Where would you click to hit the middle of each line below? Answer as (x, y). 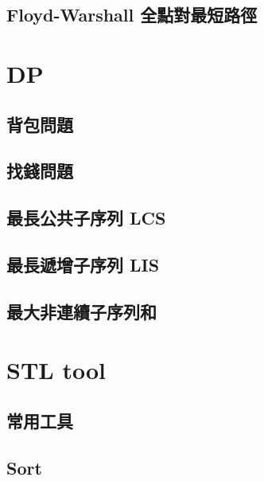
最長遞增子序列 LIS (83, 264)
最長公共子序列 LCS (86, 218)
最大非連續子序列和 (82, 311)
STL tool (56, 370)
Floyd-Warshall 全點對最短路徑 (132, 15)
